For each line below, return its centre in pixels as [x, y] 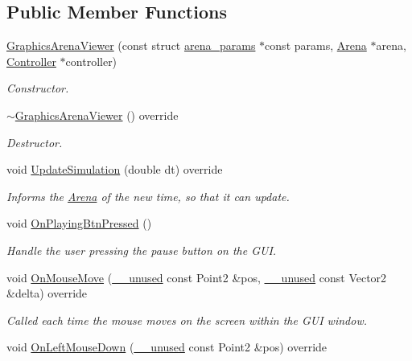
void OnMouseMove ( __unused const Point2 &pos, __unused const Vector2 [197, 277]
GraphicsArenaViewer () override [97, 115]
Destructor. [35, 142]
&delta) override [47, 293]
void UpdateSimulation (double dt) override [115, 169]
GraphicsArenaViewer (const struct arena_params [131, 45]
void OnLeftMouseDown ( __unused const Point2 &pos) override [167, 347]
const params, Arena [316, 45]
